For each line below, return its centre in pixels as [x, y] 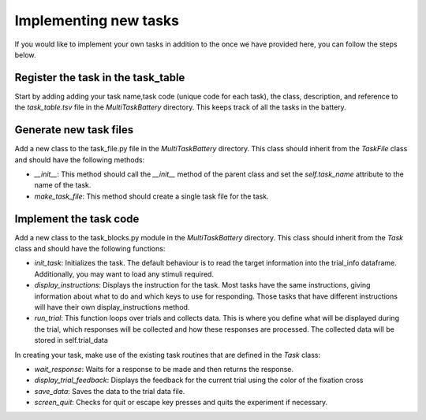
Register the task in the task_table [100, 78]
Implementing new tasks [97, 20]
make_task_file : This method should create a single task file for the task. [151, 196]
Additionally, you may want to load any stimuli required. [124, 274]
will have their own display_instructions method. [112, 307]
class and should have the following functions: [90, 249]
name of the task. [63, 185]
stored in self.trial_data [71, 340]
